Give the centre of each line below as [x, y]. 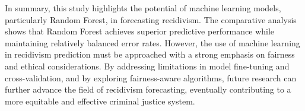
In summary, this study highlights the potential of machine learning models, [143, 8]
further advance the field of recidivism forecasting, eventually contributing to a [148, 89]
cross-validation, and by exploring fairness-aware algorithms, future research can [151, 77]
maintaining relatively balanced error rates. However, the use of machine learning [152, 42]
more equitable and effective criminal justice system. [100, 101]
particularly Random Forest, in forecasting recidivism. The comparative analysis [151, 19]
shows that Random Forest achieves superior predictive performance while [140, 31]
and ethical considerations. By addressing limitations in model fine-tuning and [147, 66]
